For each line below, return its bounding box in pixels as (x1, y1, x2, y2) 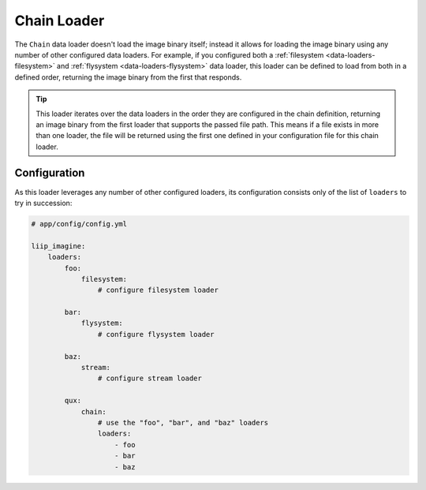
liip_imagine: (31, 241, 86, 250)
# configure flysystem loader (97, 330, 215, 339)
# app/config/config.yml (31, 219, 128, 228)
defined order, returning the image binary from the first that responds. (14, 72, 242, 82)
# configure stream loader (97, 374, 203, 383)
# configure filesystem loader (97, 286, 219, 295)
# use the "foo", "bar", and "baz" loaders (97, 418, 269, 427)
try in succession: (14, 198, 73, 208)
